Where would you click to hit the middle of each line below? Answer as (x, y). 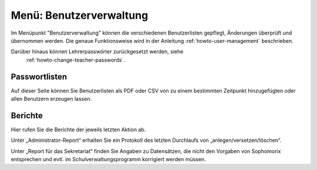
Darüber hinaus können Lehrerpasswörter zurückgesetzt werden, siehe (97, 52)
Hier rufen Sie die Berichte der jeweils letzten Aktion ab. (78, 130)
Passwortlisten (39, 76)
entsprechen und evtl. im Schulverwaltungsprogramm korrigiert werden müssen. (108, 159)
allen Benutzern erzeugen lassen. (51, 99)
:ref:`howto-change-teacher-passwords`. (75, 60)
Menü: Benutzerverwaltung (80, 15)
